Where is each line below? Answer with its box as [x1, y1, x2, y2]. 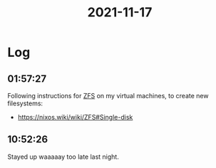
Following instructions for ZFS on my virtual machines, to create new [7, 92, 209, 100]
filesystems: [7, 99, 43, 107]
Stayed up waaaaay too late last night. [7, 152, 119, 161]
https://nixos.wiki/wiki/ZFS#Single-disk [17, 113, 133, 121]
